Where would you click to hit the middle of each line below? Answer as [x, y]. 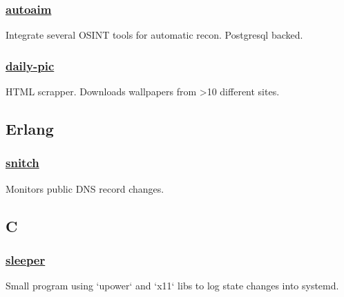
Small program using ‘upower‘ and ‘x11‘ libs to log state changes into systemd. [172, 286]
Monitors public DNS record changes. [85, 188]
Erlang [30, 129]
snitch [22, 163]
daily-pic [30, 65]
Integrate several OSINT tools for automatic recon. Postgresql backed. [154, 35]
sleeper [26, 259]
